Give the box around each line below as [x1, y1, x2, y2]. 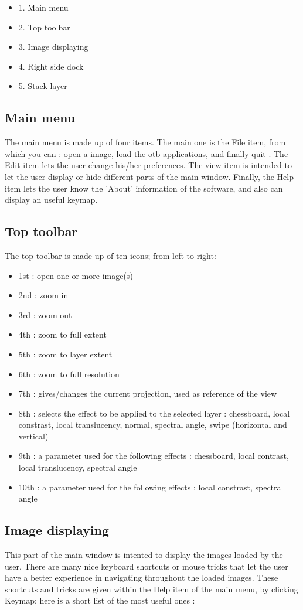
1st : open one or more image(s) [18, 269, 133, 281]
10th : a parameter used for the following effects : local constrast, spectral [18, 480, 284, 493]
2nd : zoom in [18, 289, 69, 301]
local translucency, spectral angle [18, 461, 137, 473]
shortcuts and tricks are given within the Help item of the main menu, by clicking [5, 582, 298, 595]
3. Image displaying [18, 40, 88, 53]
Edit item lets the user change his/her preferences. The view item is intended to [5, 159, 292, 171]
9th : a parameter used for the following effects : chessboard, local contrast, [18, 449, 289, 462]
